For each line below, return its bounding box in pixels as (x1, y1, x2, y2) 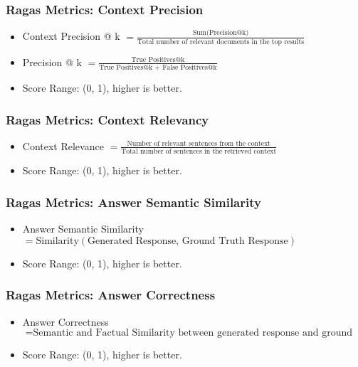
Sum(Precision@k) (192, 29, 249, 37)
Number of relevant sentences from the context (127, 140, 271, 148)
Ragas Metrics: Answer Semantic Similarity (6, 193, 261, 211)
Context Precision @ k (22, 28, 120, 43)
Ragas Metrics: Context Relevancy (6, 110, 209, 128)
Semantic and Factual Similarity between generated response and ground (33, 328, 352, 339)
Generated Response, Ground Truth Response (88, 235, 288, 246)
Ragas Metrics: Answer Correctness (6, 286, 216, 304)
